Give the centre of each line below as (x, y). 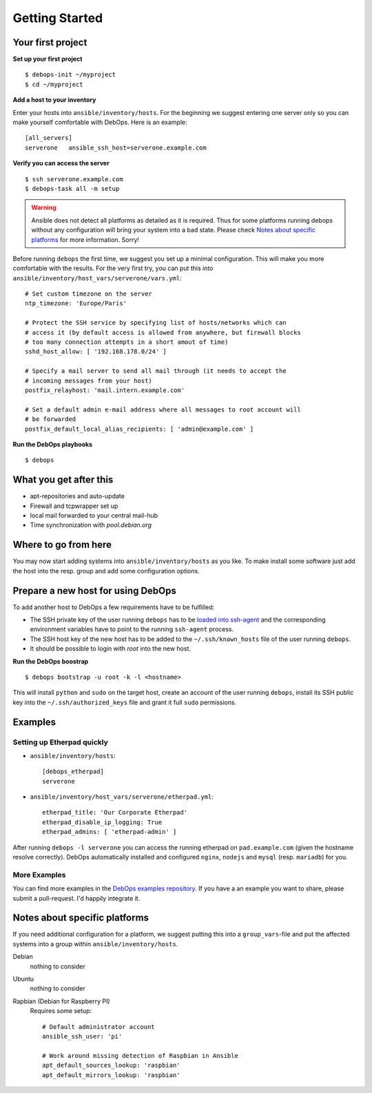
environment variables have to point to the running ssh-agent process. (132, 629)
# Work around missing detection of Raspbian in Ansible (141, 1055)
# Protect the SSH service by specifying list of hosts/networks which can (156, 323)
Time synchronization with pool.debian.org (91, 525)
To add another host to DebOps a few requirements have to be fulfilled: (114, 607)
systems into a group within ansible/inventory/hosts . (95, 943)
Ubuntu (23, 979)
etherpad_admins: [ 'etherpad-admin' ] (110, 832)
